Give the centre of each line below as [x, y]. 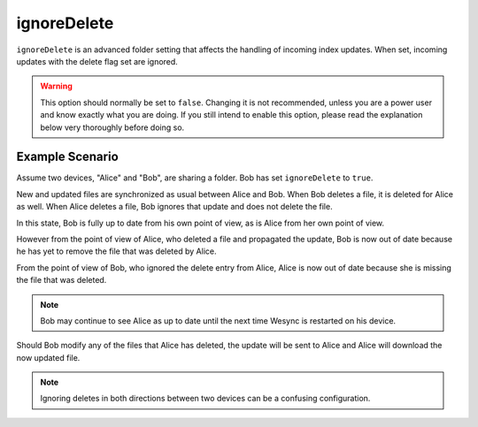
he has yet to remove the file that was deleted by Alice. [116, 251]
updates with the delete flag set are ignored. [97, 61]
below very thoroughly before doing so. [112, 127]
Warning [56, 86]
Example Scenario [67, 157]
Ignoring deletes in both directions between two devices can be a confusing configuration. [205, 399]
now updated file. [48, 357]
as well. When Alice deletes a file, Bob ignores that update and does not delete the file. [174, 207]
